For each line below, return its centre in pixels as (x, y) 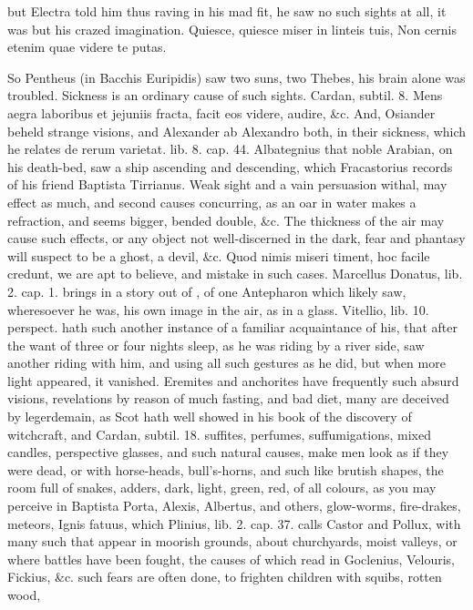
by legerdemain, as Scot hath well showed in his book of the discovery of (210, 417)
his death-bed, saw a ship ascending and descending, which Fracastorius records (230, 166)
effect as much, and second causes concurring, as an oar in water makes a (212, 202)
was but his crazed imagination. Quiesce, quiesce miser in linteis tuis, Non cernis (232, 29)
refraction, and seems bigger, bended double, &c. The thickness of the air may (226, 220)
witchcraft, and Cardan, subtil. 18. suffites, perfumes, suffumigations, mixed (219, 434)
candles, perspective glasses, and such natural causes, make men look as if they (228, 452)
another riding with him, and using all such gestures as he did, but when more (226, 363)
